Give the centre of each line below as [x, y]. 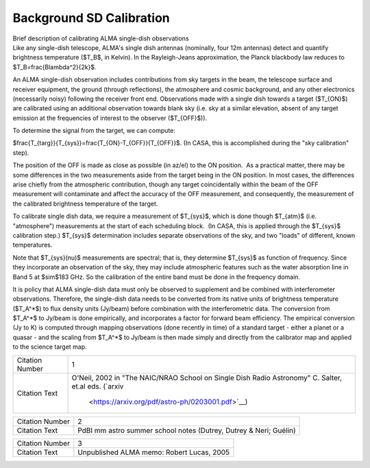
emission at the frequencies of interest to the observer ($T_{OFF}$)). [110, 118]
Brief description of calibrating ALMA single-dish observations [101, 38]
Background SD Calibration [91, 18]
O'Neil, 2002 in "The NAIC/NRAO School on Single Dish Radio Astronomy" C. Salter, [207, 378]
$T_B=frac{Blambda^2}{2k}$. [54, 67]
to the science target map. [50, 347]
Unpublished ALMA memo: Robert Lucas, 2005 [153, 452]
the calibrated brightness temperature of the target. [85, 204]
